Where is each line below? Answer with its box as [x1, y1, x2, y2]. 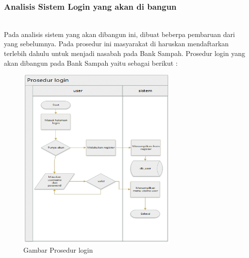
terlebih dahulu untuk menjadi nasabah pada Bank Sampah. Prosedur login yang [4, 48, 245, 58]
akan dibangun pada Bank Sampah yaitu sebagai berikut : [4, 57, 178, 68]
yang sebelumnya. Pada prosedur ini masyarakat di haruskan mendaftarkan [4, 38, 229, 49]
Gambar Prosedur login [23, 245, 93, 255]
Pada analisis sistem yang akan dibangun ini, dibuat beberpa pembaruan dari [4, 29, 235, 39]
